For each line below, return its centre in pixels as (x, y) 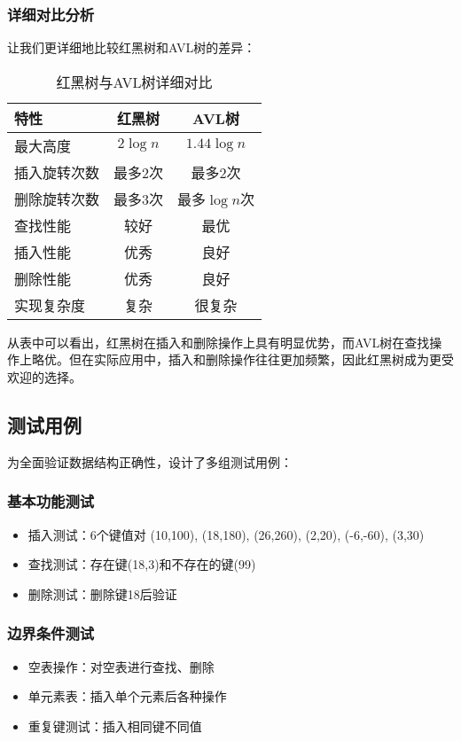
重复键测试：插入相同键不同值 (115, 725)
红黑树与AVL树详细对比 (134, 82)
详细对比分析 (51, 14)
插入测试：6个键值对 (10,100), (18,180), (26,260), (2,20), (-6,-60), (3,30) (226, 534)
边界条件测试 (51, 633)
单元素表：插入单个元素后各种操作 (127, 696)
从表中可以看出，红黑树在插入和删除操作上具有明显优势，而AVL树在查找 (219, 342)
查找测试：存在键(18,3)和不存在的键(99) (142, 564)
